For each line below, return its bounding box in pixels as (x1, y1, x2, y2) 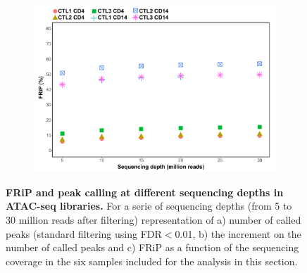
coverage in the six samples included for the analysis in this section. (6, 253, 298, 268)
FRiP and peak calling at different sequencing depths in (6, 184, 284, 199)
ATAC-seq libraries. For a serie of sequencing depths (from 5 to (6, 198, 292, 213)
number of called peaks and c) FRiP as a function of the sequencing (6, 240, 299, 255)
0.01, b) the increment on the (175, 226, 301, 241)
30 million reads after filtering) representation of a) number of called (6, 212, 301, 227)
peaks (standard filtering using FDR (6, 226, 162, 241)
